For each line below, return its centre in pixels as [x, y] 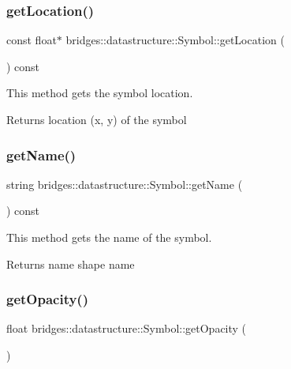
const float [32, 40]
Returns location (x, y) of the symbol [97, 119]
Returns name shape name [71, 264]
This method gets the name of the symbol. [109, 237]
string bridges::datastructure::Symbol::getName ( [125, 184]
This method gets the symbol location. [100, 93]
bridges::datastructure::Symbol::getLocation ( [175, 40]
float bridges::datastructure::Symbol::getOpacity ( [127, 328]
